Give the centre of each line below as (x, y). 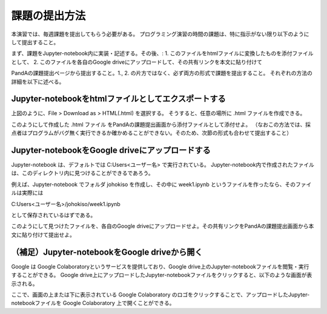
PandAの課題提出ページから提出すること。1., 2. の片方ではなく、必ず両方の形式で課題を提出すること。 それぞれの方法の (162, 73)
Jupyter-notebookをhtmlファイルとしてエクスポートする (119, 99)
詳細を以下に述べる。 (38, 81)
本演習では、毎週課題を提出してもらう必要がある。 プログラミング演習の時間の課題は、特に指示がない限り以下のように (160, 34)
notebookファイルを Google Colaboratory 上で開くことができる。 (93, 303)
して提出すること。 (35, 42)
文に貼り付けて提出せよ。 (43, 235)
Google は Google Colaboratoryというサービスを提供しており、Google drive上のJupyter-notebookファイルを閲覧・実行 (160, 266)
